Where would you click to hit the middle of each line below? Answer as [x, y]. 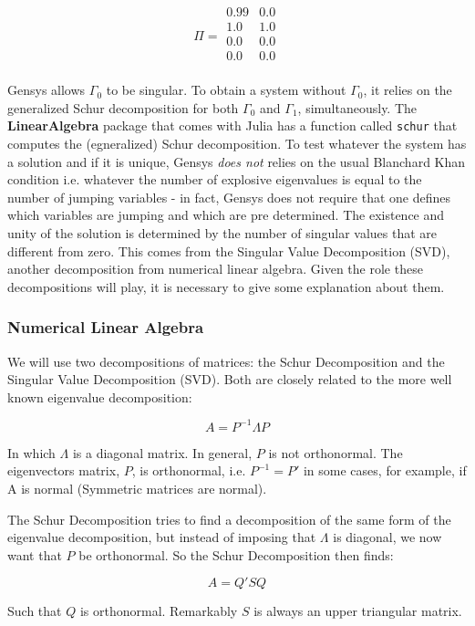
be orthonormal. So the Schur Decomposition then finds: [236, 554]
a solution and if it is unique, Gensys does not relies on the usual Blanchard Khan [237, 161]
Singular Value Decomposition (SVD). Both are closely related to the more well [230, 379]
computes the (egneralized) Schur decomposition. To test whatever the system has [237, 143]
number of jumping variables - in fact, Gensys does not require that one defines [229, 197]
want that [35, 554]
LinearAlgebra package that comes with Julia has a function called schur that [232, 125]
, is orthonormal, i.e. [189, 470]
